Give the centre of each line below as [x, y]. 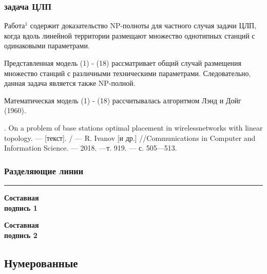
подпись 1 [21, 207]
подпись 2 [21, 235]
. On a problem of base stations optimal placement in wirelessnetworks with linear [133, 127]
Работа [15, 25]
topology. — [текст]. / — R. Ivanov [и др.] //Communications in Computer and [130, 138]
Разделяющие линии [44, 170]
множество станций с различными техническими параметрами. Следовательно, [128, 73]
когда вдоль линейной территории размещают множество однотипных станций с [130, 35]
